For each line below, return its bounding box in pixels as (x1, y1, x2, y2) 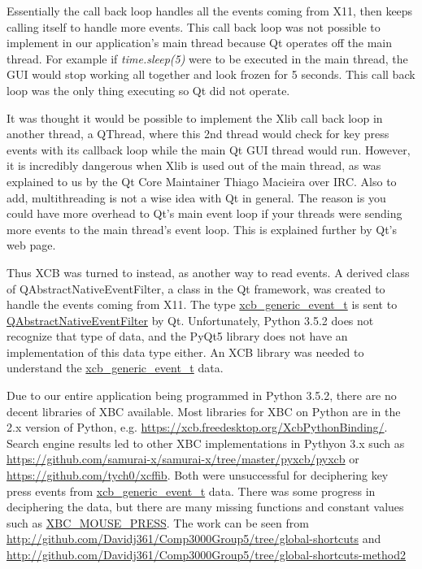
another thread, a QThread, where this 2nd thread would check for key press (7, 125, 389, 142)
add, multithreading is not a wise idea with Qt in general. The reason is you (7, 189, 386, 206)
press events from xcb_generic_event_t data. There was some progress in (7, 482, 376, 499)
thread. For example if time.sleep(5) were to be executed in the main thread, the (7, 50, 408, 67)
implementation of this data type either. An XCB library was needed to (7, 343, 364, 360)
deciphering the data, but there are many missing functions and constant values (7, 498, 404, 515)
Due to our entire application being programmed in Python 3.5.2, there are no (7, 387, 397, 404)
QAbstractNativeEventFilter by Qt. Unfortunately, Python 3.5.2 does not (7, 311, 374, 328)
